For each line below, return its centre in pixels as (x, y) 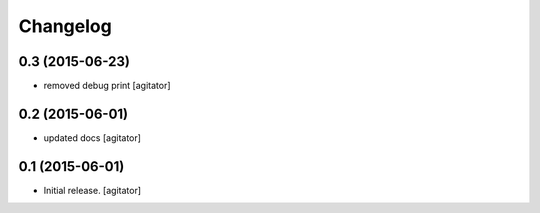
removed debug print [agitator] (107, 86)
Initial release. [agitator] (92, 190)
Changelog (65, 26)
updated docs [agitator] (92, 137)
